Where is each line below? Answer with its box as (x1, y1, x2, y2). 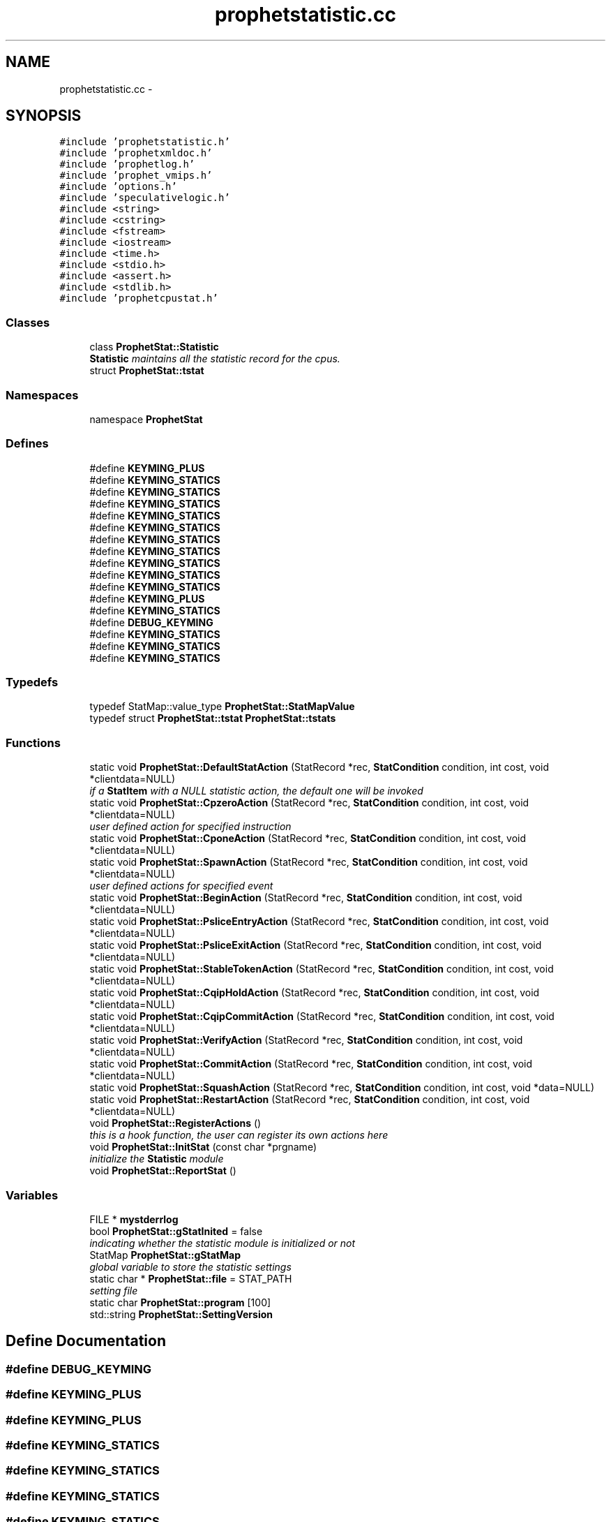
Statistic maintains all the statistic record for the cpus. (89, 353, 340, 365)
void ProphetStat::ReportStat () (89, 1165, 236, 1177)
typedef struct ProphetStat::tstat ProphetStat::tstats (89, 712, 336, 725)
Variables (6, 1188, 59, 1202)
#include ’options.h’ (59, 181, 177, 193)
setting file (89, 1284, 138, 1296)
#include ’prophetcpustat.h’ (59, 293, 218, 304)
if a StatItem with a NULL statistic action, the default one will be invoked (89, 785, 423, 797)
